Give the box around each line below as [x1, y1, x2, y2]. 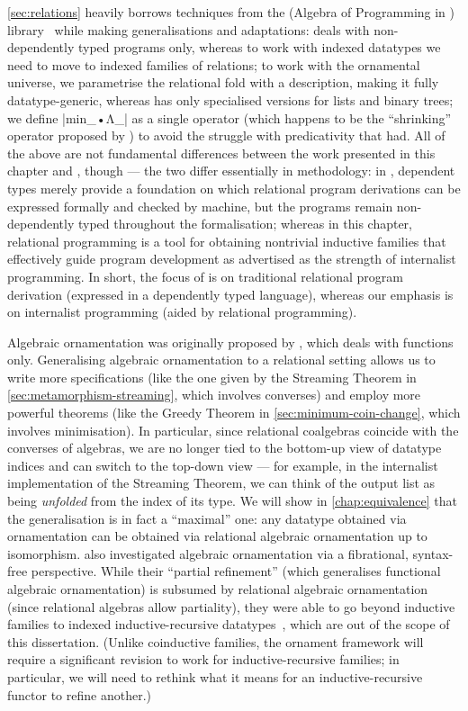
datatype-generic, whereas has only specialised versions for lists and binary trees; [7, 90, 454, 109]
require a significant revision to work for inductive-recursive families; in [7, 650, 400, 669]
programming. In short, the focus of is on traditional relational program [7, 266, 404, 285]
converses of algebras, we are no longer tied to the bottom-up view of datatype [7, 438, 442, 457]
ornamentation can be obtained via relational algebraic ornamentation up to [7, 526, 427, 545]
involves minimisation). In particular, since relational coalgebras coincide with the [7, 420, 459, 439]
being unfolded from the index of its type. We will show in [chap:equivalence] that [7, 491, 457, 510]
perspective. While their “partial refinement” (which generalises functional [31, 562, 441, 580]
